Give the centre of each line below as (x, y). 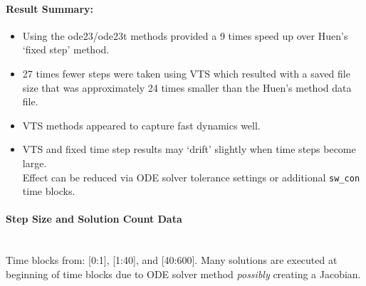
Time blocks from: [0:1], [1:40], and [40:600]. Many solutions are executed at (172, 260)
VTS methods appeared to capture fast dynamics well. (141, 125)
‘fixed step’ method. (66, 49)
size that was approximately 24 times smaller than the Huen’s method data (187, 87)
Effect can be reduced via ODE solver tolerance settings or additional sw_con (191, 177)
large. (35, 163)
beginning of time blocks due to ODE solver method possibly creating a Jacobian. (183, 274)
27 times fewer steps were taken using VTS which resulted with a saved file (186, 73)
